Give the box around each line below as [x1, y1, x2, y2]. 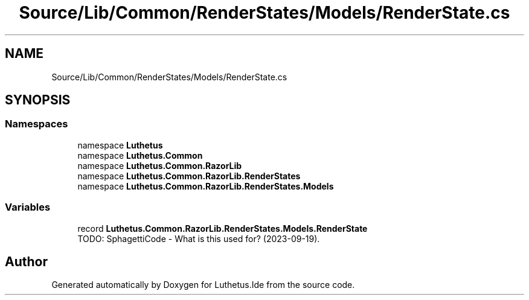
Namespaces [5, 118, 68, 130]
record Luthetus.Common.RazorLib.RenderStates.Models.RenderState [77, 223, 368, 234]
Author [5, 254, 48, 269]
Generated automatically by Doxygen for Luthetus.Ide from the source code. [51, 279, 355, 290]
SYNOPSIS [5, 92, 71, 108]
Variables [5, 201, 51, 214]
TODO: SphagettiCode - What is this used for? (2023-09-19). [77, 233, 320, 244]
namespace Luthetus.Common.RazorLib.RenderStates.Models [77, 180, 334, 191]
